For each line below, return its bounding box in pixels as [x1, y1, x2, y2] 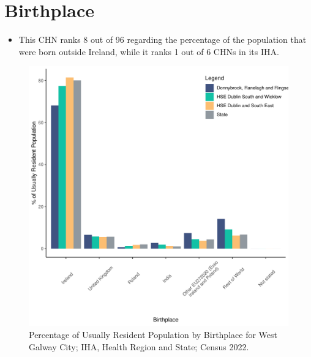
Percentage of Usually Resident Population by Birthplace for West [29, 328, 277, 340]
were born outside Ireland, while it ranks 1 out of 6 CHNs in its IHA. [18, 45, 279, 58]
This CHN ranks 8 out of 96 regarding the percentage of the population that [18, 33, 307, 46]
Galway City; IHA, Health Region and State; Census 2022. [29, 340, 249, 353]
